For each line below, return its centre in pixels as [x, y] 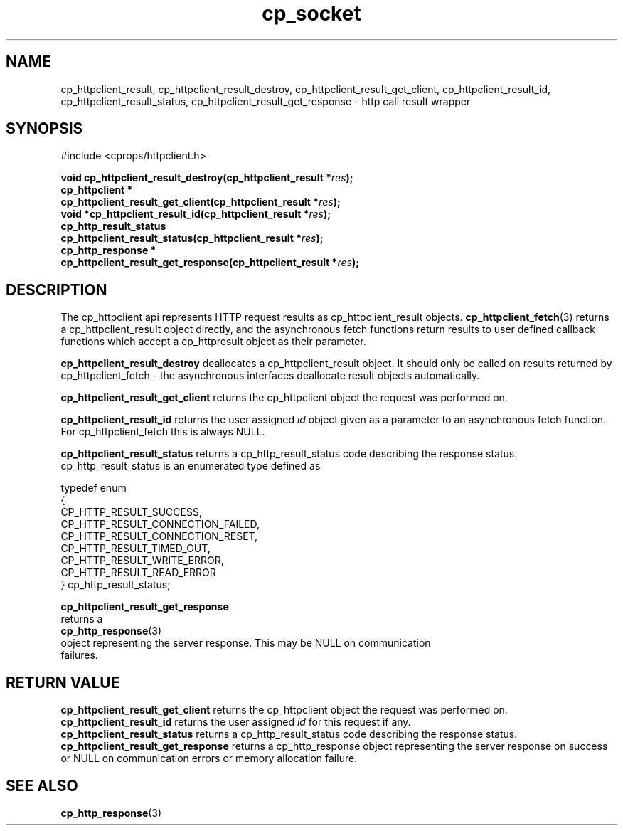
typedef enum [94, 488]
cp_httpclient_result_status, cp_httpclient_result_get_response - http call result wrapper [266, 101]
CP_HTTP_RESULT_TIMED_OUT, [135, 549]
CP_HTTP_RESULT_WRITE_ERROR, [142, 561]
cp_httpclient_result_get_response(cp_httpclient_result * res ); [210, 263]
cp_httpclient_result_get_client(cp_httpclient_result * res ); [201, 202]
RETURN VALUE [63, 682]
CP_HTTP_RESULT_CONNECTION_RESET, [159, 536]
